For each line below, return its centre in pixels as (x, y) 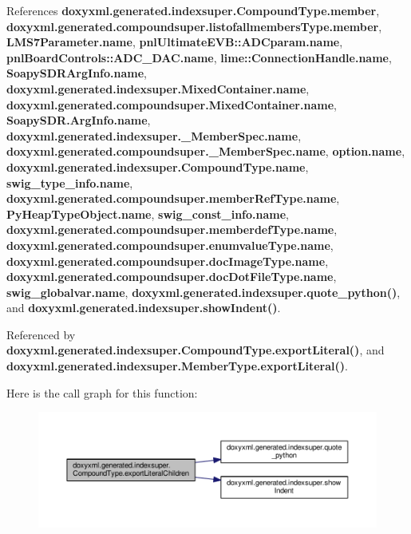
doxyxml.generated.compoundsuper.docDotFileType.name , (172, 277)
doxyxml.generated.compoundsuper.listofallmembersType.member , (194, 26)
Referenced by (41, 334)
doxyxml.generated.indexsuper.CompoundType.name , (158, 166)
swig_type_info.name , (70, 182)
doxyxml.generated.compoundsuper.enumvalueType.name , (170, 245)
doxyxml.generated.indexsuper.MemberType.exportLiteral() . (177, 366)
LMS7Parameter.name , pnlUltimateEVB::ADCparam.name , (175, 42)
